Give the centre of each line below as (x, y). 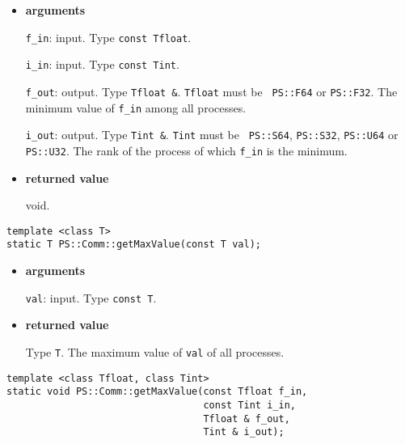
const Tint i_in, (249, 405)
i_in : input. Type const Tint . (102, 64)
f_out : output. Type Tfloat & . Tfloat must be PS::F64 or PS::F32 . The (211, 91)
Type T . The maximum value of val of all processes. (155, 351)
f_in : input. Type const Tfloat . (108, 37)
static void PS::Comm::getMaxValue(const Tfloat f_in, (157, 392)
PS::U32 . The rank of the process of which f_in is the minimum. (186, 150)
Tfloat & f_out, (247, 419)
